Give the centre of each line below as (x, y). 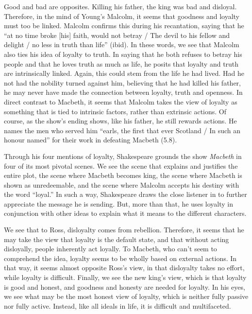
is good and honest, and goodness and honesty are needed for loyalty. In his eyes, (125, 287)
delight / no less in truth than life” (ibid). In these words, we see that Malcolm (122, 44)
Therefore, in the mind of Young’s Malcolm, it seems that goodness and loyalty (122, 16)
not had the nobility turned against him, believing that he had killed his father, (122, 82)
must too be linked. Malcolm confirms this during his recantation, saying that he (124, 26)
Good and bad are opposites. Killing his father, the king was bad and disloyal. (120, 6)
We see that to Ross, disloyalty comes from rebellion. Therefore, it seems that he (124, 230)
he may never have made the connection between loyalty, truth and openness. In (123, 92)
